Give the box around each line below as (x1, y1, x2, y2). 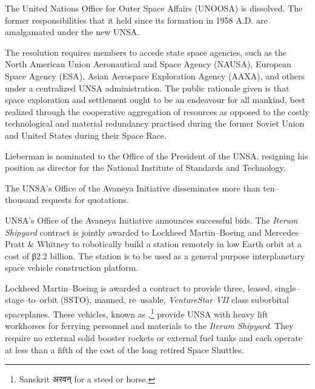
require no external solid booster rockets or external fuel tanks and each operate (5, 331, 303, 344)
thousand (5, 193, 39, 206)
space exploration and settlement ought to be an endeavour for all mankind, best (5, 93, 305, 106)
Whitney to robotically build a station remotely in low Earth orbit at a (37, 238, 302, 250)
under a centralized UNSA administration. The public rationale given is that (5, 81, 290, 94)
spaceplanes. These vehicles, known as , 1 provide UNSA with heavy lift (5, 306, 268, 320)
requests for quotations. (41, 193, 129, 206)
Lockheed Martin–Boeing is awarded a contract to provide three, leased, (5, 281, 273, 294)
